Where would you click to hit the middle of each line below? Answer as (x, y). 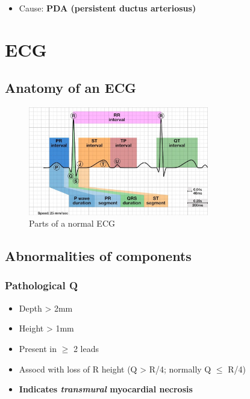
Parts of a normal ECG (72, 223)
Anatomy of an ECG (71, 88)
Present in (38, 348)
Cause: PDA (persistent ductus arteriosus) (108, 8)
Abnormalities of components (98, 256)
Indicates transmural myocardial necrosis (106, 389)
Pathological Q (42, 285)
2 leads (86, 348)
